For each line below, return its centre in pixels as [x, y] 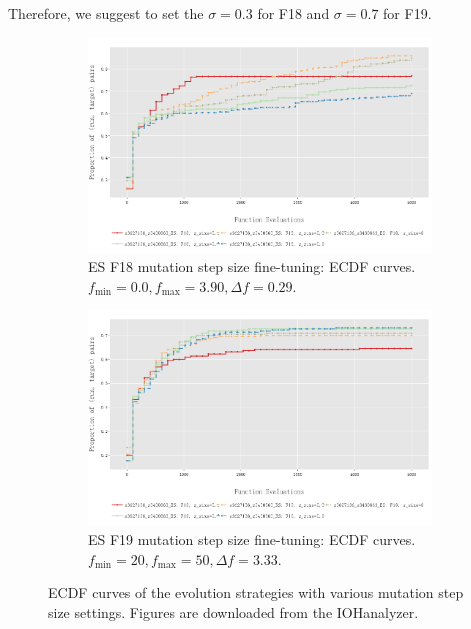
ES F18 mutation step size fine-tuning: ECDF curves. [252, 266]
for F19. [407, 13]
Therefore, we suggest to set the [106, 13]
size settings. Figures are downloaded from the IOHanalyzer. [233, 611]
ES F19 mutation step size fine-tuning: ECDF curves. [252, 539]
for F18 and [293, 13]
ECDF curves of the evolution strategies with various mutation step [256, 592]
